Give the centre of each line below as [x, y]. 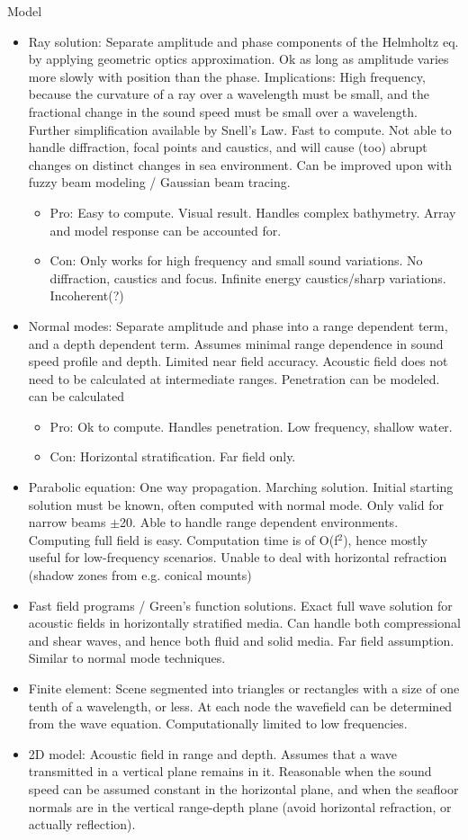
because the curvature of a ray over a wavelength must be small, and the [229, 94]
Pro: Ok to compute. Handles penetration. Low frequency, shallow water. [251, 426]
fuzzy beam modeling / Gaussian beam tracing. [159, 182]
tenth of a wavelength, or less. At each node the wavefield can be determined [240, 706]
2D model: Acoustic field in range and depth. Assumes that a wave [213, 753]
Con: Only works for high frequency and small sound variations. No [236, 260]
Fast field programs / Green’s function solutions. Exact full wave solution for [240, 605]
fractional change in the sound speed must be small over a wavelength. [223, 111]
